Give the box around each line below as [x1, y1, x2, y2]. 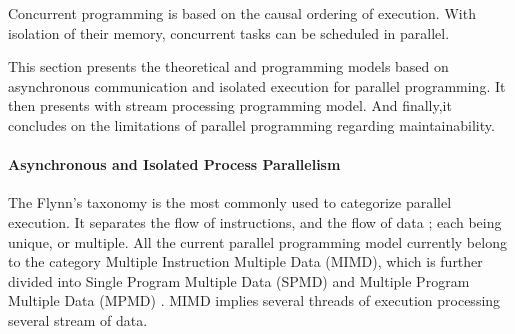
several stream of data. [8, 309, 148, 330]
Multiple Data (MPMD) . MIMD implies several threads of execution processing [8, 290, 501, 311]
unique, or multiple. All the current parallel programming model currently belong [8, 231, 507, 252]
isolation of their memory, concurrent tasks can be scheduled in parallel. [8, 22, 450, 43]
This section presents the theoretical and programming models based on [8, 56, 449, 77]
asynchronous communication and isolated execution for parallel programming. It [8, 75, 506, 96]
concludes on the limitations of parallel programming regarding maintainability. [8, 114, 495, 135]
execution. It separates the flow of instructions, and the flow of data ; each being [8, 211, 502, 232]
